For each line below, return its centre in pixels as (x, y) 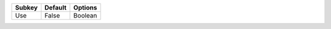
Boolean (85, 15)
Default (55, 8)
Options (85, 8)
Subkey (26, 8)
